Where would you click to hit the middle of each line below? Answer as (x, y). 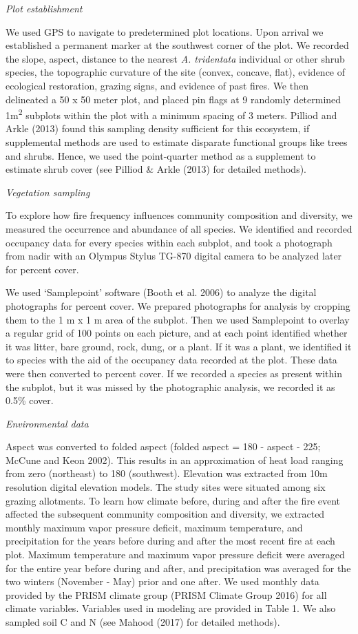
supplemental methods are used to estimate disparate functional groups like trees (177, 142)
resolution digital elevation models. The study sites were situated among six (166, 487)
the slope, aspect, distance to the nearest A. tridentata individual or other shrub (175, 58)
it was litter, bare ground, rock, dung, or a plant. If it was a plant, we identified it (179, 346)
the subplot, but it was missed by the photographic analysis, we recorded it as (170, 387)
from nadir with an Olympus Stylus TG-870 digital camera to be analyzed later (174, 256)
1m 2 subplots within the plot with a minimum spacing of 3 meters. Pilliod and (171, 114)
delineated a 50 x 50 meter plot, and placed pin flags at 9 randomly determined (173, 99)
